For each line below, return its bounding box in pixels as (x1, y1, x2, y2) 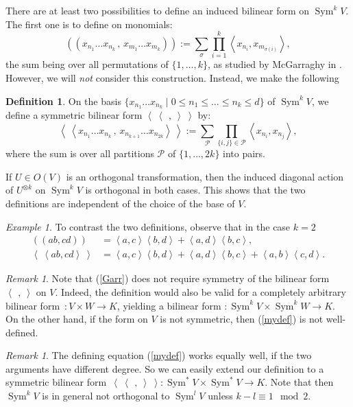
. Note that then (265, 375, 334, 389)
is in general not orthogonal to (42, 388, 170, 403)
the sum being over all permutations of (5, 57, 169, 71)
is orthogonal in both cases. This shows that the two (85, 183, 306, 197)
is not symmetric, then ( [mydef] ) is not (160, 312, 324, 326)
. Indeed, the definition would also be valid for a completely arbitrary (55, 284, 346, 299)
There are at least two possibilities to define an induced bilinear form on (5, 3, 310, 17)
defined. (5, 325, 38, 339)
